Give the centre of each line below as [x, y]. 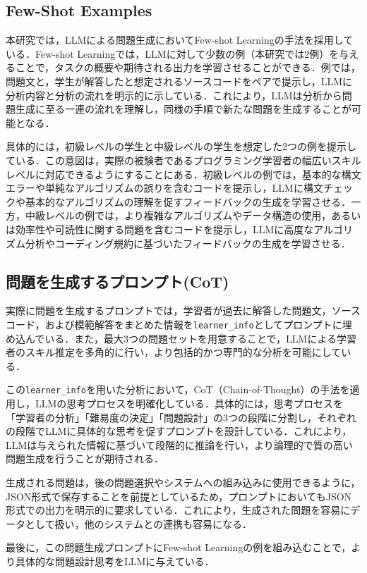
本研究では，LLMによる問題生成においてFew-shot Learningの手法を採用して [180, 40]
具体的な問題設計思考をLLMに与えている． [115, 561]
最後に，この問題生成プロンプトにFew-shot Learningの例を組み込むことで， [179, 547]
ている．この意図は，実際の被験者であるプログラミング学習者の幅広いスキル [183, 160]
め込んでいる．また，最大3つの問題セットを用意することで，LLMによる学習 [181, 338]
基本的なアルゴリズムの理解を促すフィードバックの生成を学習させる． [188, 201]
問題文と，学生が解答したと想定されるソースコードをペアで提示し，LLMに [179, 81]
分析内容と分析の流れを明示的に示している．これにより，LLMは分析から [174, 95]
